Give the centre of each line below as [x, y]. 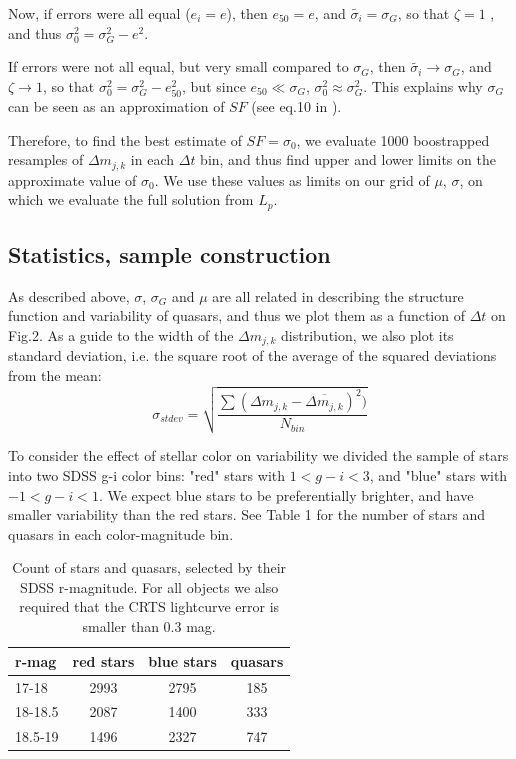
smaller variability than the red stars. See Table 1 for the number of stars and [247, 514]
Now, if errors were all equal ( [99, 13]
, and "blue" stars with [438, 474]
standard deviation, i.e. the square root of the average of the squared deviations [252, 355]
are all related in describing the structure [338, 295]
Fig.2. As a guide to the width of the [121, 335]
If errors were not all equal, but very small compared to [178, 66]
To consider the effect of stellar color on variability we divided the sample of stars [258, 455]
